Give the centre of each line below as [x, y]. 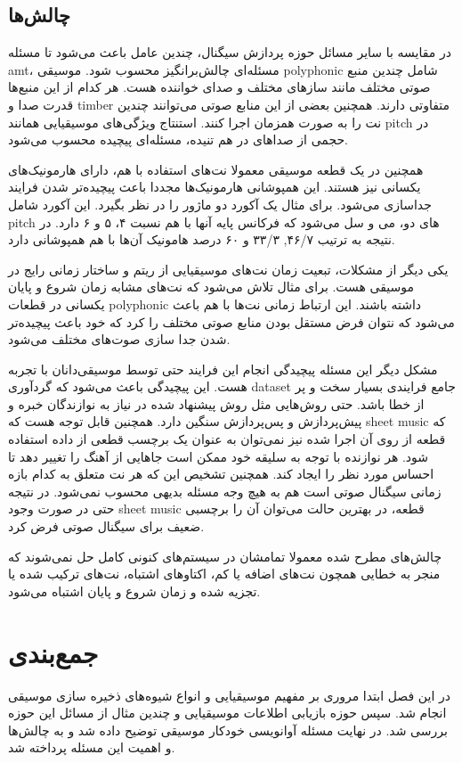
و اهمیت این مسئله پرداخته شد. [92, 747]
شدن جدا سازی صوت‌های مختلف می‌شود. [119, 339]
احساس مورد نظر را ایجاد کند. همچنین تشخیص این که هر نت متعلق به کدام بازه [221, 474]
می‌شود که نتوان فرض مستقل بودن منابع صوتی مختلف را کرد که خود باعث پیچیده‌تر [231, 321]
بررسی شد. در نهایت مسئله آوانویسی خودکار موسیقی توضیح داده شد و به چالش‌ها [228, 730]
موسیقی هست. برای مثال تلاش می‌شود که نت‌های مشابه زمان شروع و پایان [211, 287]
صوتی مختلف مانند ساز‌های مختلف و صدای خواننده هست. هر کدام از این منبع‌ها [219, 87]
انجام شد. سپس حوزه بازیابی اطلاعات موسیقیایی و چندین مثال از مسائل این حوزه [227, 713]
